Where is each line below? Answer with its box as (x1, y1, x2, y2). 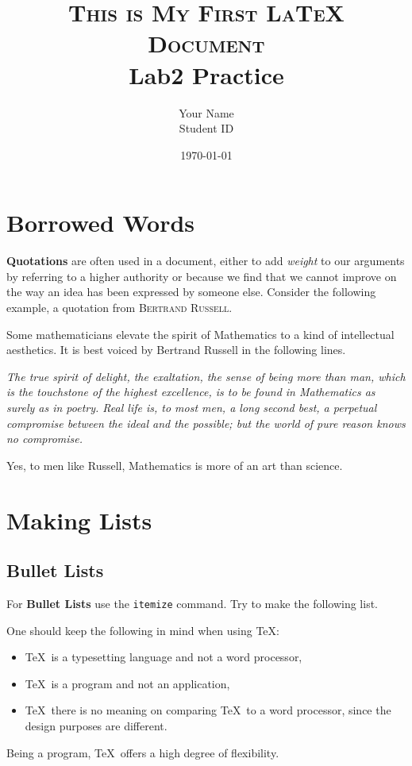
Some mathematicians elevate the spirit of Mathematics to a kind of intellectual (6, 325, 395, 342)
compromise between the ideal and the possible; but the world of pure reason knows (6, 414, 406, 431)
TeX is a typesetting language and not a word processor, (25, 649, 302, 665)
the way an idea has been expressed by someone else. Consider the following (6, 283, 376, 300)
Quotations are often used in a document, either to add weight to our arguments (6, 252, 405, 269)
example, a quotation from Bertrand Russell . (6, 299, 233, 315)
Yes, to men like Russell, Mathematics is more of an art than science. (6, 456, 343, 473)
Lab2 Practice (129, 58, 284, 90)
